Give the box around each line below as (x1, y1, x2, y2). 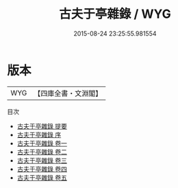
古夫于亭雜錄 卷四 (16, 165, 67, 173)
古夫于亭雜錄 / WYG (59, 6, 171, 22)
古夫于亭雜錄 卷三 (16, 156, 67, 165)
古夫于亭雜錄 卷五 (16, 173, 67, 182)
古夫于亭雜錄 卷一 (16, 139, 67, 148)
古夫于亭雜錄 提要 (16, 121, 67, 130)
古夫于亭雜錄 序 (16, 130, 62, 139)
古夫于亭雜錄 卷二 (16, 148, 67, 156)
